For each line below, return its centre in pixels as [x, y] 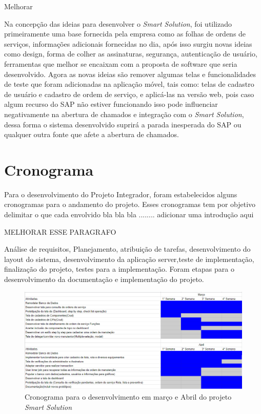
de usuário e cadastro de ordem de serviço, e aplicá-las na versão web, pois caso [129, 94]
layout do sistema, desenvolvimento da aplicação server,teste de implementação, [129, 259]
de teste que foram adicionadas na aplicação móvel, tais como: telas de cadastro [129, 84]
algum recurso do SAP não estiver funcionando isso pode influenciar [111, 104]
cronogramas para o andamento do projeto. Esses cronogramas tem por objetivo [130, 204]
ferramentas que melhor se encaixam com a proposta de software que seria [121, 63]
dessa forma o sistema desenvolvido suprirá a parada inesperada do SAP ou [123, 124]
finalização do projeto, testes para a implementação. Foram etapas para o [119, 269]
